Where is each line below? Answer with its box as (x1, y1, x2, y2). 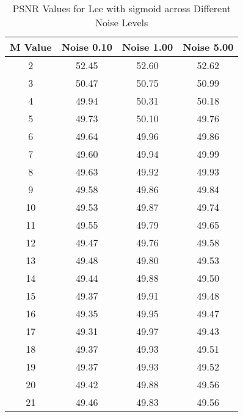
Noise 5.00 (183, 40, 234, 54)
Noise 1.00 (121, 40, 173, 54)
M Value (10, 40, 52, 54)
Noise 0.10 (61, 40, 112, 54)
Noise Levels (95, 15, 148, 29)
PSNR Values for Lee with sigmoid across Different (12, 1, 231, 15)
